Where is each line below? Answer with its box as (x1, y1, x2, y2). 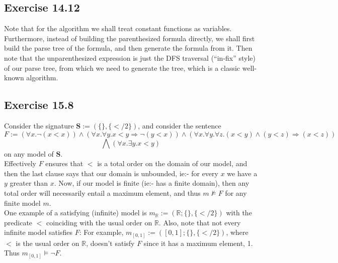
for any (225, 187, 247, 198)
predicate (4, 217, 33, 227)
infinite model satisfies (4, 227, 72, 237)
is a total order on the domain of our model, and (97, 158, 247, 169)
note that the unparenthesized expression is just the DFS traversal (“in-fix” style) (4, 52, 256, 63)
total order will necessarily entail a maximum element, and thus (4, 187, 201, 198)
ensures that (45, 158, 83, 169)
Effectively (4, 158, 36, 169)
